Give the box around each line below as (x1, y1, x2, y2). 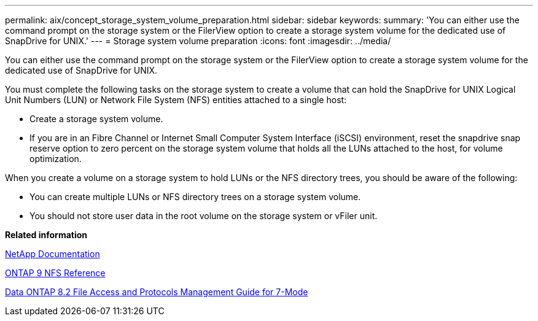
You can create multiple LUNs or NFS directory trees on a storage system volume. (29, 191, 361, 202)
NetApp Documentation (5, 249, 100, 259)
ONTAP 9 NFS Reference (5, 268, 106, 278)
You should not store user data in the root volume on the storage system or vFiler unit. (29, 211, 378, 221)
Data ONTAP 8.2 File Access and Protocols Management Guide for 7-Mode (5, 287, 308, 297)
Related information (5, 230, 88, 240)
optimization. (29, 153, 82, 164)
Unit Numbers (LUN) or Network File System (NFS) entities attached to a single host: (5, 95, 347, 105)
